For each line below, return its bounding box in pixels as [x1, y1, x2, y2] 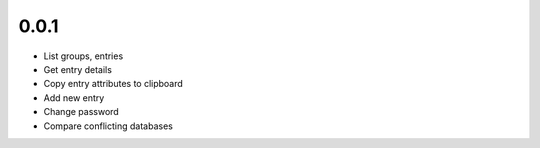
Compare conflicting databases [43, 120, 174, 132]
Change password [43, 106, 119, 118]
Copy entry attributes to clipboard [43, 78, 184, 90]
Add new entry [43, 91, 105, 104]
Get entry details [43, 63, 112, 75]
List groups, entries [43, 50, 124, 62]
